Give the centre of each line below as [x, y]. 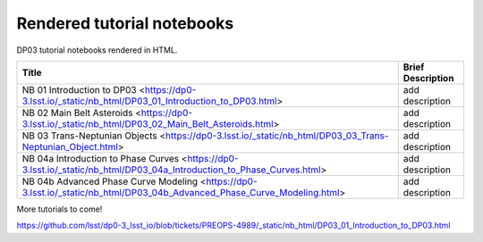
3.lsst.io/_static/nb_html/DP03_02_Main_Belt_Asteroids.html [148, 123]
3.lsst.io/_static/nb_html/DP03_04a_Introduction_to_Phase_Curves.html [171, 170]
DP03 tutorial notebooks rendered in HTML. [97, 50]
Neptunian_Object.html [70, 146]
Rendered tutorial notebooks [125, 23]
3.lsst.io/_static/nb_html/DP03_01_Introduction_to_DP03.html [149, 101]
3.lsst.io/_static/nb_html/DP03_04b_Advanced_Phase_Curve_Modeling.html [181, 192]
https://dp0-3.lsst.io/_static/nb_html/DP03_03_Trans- [277, 136]
